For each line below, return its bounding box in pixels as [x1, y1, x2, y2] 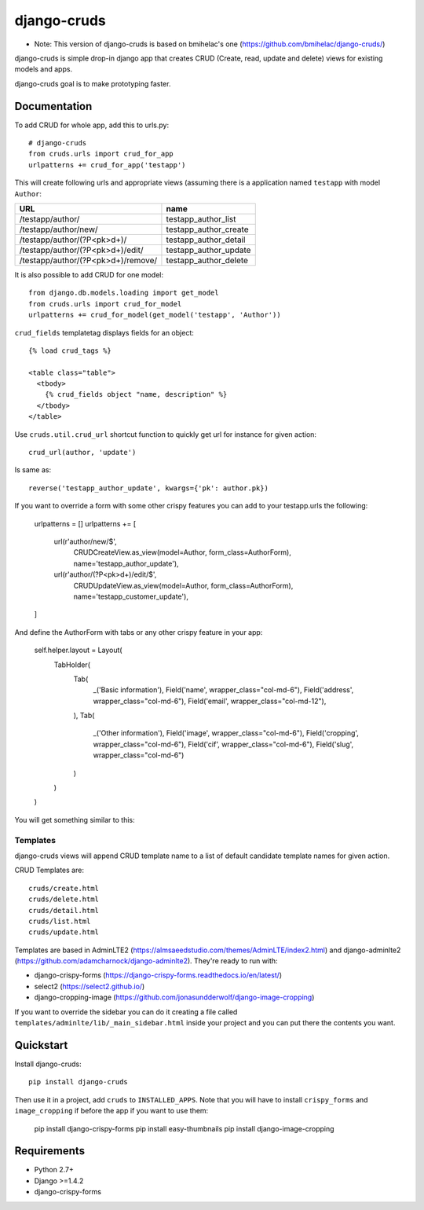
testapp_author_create [166, 224, 249, 235]
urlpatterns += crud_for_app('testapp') [28, 160, 186, 169]
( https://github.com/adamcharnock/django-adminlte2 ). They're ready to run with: [14, 956, 278, 966]
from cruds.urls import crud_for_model [28, 299, 182, 308]
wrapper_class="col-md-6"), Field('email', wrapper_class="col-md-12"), [93, 696, 327, 706]
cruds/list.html [28, 916, 91, 926]
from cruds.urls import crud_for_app [28, 149, 174, 159]
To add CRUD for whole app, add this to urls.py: [14, 120, 169, 130]
